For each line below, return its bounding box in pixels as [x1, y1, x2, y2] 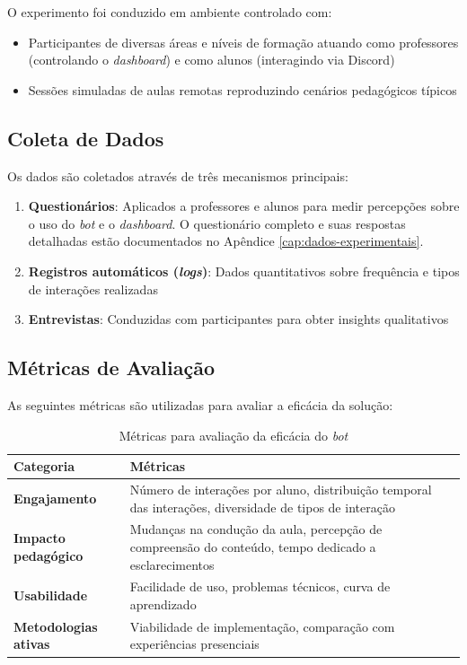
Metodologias [13, 617, 98, 635]
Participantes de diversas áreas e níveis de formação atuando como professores [28, 32, 459, 51]
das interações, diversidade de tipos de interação [129, 497, 395, 516]
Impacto [13, 529, 66, 547]
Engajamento [13, 488, 97, 507]
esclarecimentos [129, 555, 215, 573]
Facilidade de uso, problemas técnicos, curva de [129, 577, 391, 596]
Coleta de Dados [7, 124, 164, 152]
